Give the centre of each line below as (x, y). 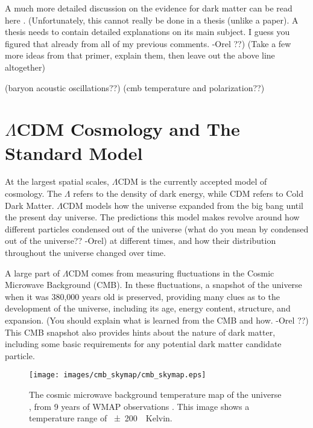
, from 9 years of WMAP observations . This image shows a (139, 406)
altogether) (25, 67)
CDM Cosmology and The (128, 129)
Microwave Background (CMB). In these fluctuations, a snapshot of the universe (153, 285)
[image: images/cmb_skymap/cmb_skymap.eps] (118, 375)
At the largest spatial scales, (57, 181)
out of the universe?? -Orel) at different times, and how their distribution (141, 241)
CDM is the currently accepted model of (192, 181)
